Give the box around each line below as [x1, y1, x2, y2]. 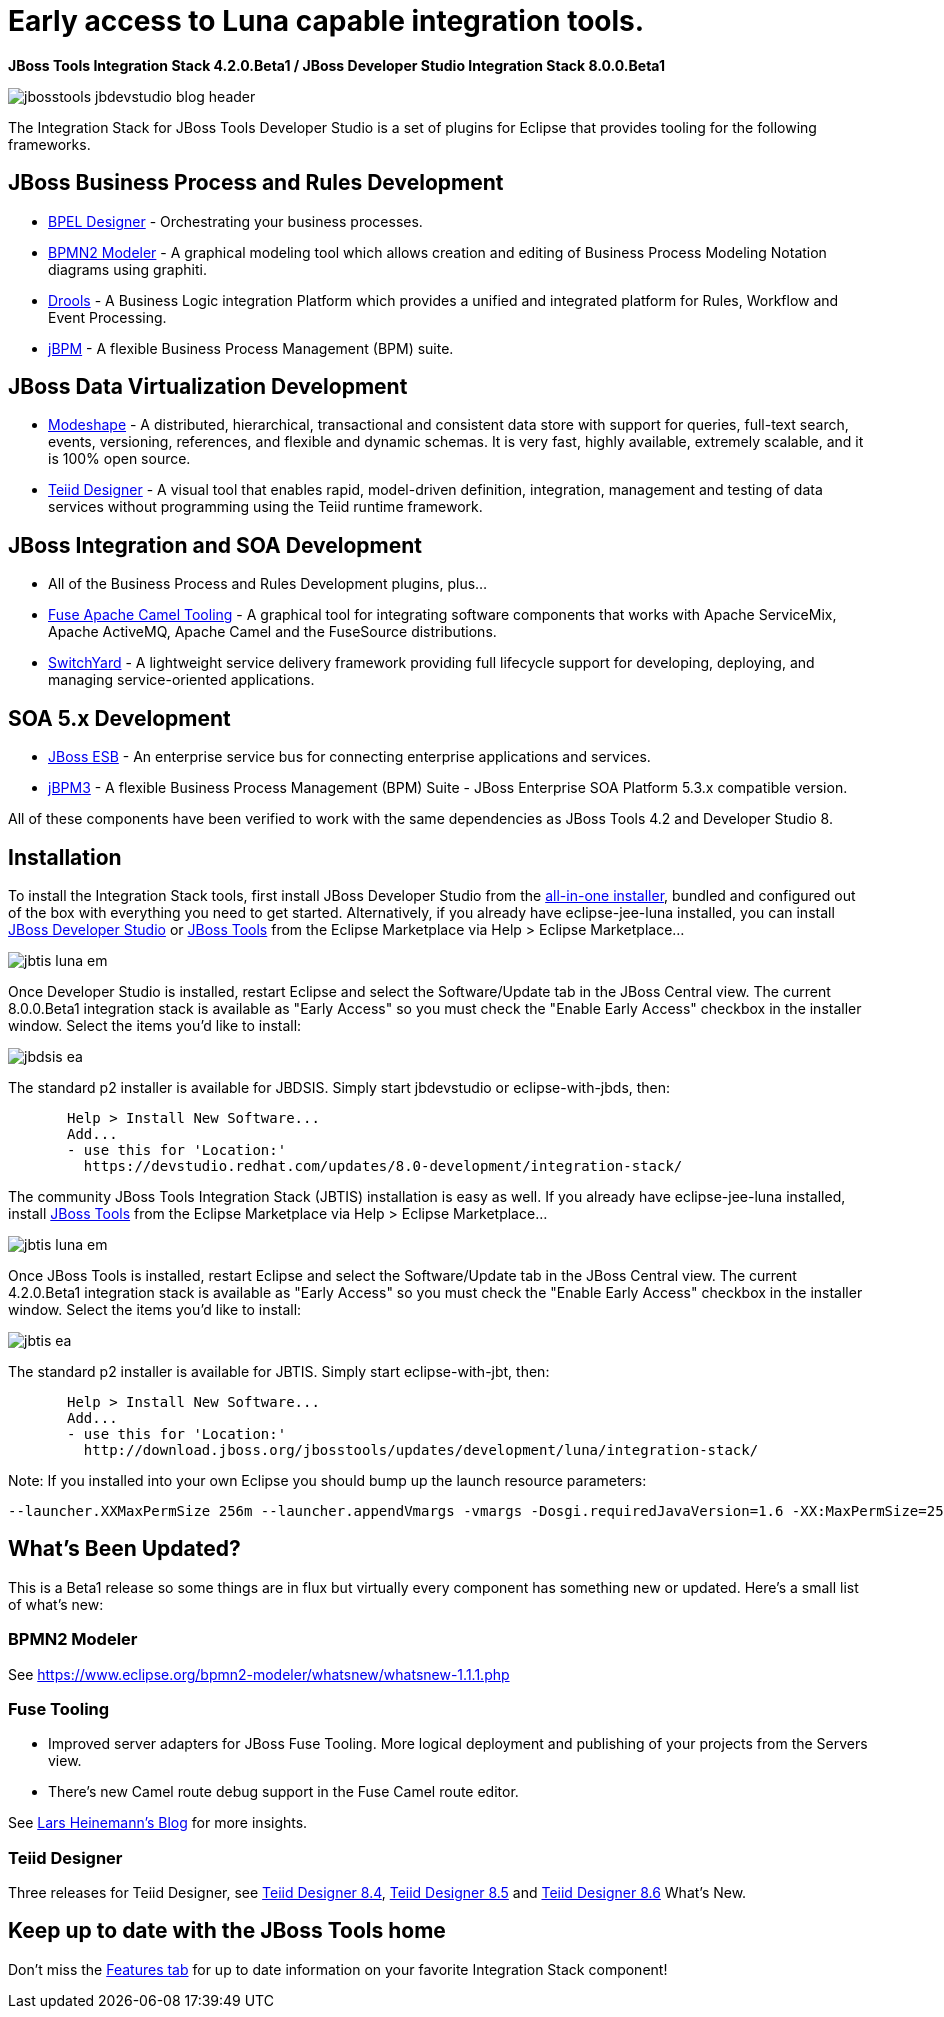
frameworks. [8, 135, 91, 153]
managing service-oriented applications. [48, 671, 315, 689]
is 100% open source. [48, 450, 191, 468]
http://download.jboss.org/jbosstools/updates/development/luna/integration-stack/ [83, 1441, 759, 1458]
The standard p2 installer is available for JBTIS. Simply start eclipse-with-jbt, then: [8, 1362, 550, 1380]
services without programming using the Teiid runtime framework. [48, 498, 483, 516]
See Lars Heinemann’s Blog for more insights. [8, 1814, 308, 1832]
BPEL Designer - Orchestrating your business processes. [48, 212, 423, 230]
